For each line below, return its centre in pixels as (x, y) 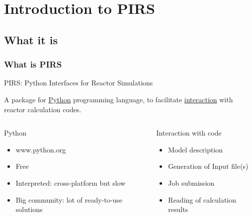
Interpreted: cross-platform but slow (71, 182)
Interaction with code (189, 133)
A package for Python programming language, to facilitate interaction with (119, 99)
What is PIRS (33, 64)
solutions (29, 209)
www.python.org (41, 149)
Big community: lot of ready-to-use (69, 199)
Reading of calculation (202, 199)
